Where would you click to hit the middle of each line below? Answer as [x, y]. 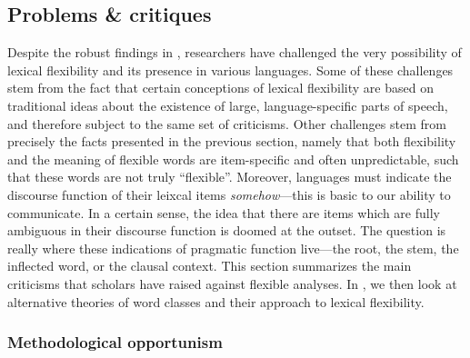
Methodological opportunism [115, 342]
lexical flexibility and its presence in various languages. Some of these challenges [230, 70]
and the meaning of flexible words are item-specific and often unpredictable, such [233, 159]
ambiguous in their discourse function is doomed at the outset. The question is [227, 230]
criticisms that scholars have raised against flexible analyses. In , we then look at [232, 283]
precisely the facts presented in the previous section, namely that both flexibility [232, 141]
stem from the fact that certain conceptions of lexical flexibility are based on [220, 88]
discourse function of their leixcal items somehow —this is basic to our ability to [229, 194]
